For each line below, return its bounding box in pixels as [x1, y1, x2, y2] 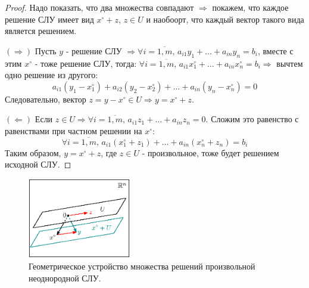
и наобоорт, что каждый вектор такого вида [146, 13, 304, 25]
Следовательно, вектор [5, 92, 86, 105]
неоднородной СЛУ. [29, 271, 101, 284]
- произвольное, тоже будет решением [142, 146, 279, 159]
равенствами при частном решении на [5, 124, 142, 137]
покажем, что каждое [212, 1, 289, 13]
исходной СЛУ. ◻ [5, 158, 71, 171]
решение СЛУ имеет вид [5, 13, 94, 25]
